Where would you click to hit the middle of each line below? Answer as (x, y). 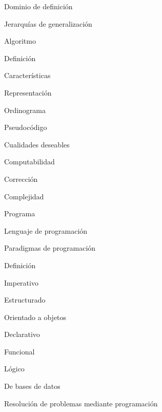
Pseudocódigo (26, 127)
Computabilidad (29, 162)
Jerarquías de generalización (48, 23)
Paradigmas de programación (50, 248)
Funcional (19, 351)
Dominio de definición (38, 6)
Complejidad (24, 196)
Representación (28, 92)
